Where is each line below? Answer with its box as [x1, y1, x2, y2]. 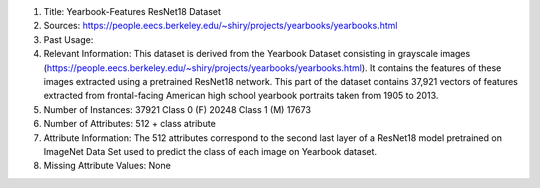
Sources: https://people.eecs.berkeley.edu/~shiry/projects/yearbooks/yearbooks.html [43, 20, 398, 32]
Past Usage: [43, 33, 94, 45]
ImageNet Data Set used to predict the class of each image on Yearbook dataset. [43, 145, 378, 157]
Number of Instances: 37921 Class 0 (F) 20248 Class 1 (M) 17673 [43, 103, 312, 115]
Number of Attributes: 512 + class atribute [43, 118, 217, 130]
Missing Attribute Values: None [43, 160, 172, 172]
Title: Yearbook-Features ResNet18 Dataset [43, 6, 222, 17]
